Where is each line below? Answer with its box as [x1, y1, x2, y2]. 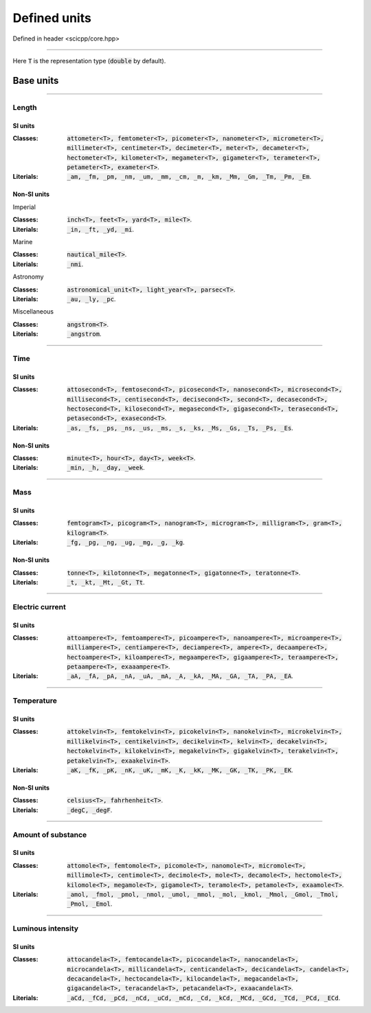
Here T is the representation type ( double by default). [12, 56, 166, 65]
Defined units [12, 10, 92, 25]
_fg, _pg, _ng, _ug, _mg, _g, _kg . [67, 538, 185, 547]
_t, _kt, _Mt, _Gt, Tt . [67, 578, 146, 586]
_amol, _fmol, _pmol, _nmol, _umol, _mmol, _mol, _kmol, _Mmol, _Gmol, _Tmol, [67, 891, 339, 898]
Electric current [12, 602, 67, 611]
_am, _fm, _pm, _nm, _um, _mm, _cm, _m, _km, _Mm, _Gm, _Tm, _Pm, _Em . [67, 173, 312, 181]
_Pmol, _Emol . [67, 900, 113, 908]
